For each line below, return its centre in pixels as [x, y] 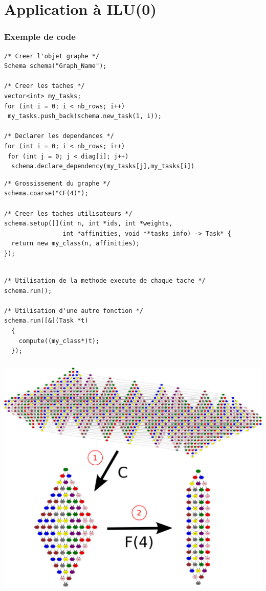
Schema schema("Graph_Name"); [56, 66]
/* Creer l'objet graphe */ [52, 56]
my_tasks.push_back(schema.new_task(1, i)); [85, 116]
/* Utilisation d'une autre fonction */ [74, 311]
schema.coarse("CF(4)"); [46, 194]
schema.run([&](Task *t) [46, 321]
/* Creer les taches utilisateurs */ [68, 213]
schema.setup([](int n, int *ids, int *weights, [88, 224]
